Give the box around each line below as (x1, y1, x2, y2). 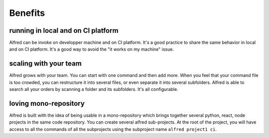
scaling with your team (9, 60, 82, 68)
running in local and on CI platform (9, 26, 119, 35)
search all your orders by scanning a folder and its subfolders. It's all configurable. (9, 86, 179, 92)
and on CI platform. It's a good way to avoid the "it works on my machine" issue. (9, 46, 174, 52)
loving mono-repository (9, 99, 85, 108)
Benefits (9, 7, 45, 18)
